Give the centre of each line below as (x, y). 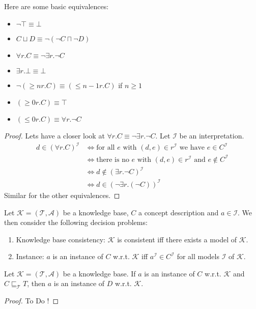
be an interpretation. (212, 136)
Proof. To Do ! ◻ (32, 301)
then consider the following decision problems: (76, 222)
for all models (198, 256)
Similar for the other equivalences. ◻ (62, 195)
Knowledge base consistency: (61, 239)
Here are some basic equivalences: (56, 6)
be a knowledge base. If (99, 273)
